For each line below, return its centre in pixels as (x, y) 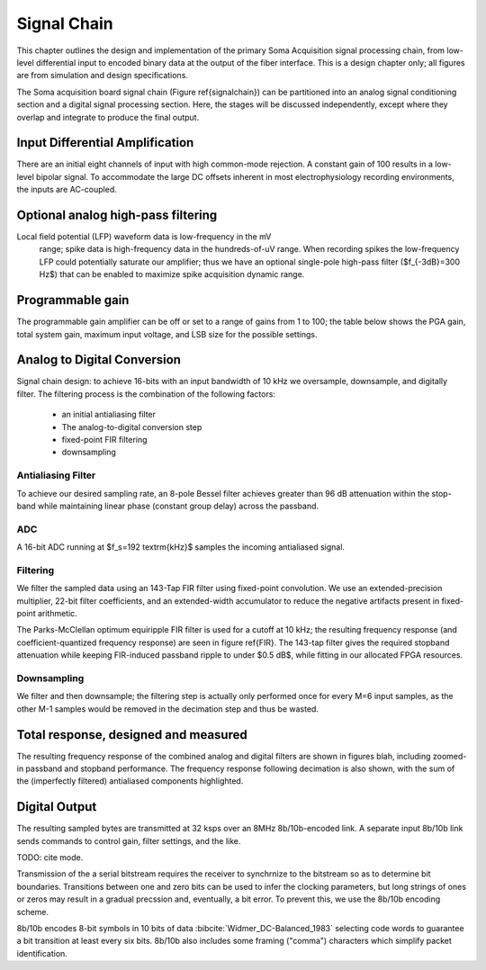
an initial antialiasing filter (109, 415)
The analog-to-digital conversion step (132, 427)
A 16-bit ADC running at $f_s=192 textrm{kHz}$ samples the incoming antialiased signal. (181, 547)
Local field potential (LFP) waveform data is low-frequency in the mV (144, 237)
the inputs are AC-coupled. (67, 190)
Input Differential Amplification (105, 143)
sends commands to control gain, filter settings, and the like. (129, 840)
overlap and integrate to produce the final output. (108, 117)
